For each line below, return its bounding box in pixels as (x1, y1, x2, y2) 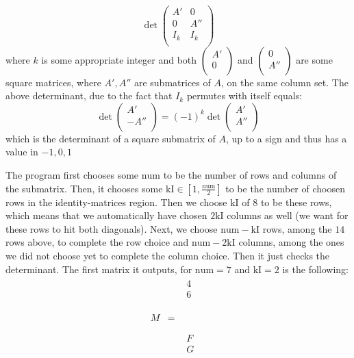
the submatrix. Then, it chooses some (5, 181, 163, 195)
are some (296, 52, 333, 66)
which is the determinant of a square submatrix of (5, 131, 216, 145)
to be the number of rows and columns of (163, 168, 337, 182)
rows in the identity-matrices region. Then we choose (5, 194, 227, 209)
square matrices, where (5, 75, 101, 89)
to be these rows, (260, 194, 332, 209)
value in (5, 144, 38, 159)
